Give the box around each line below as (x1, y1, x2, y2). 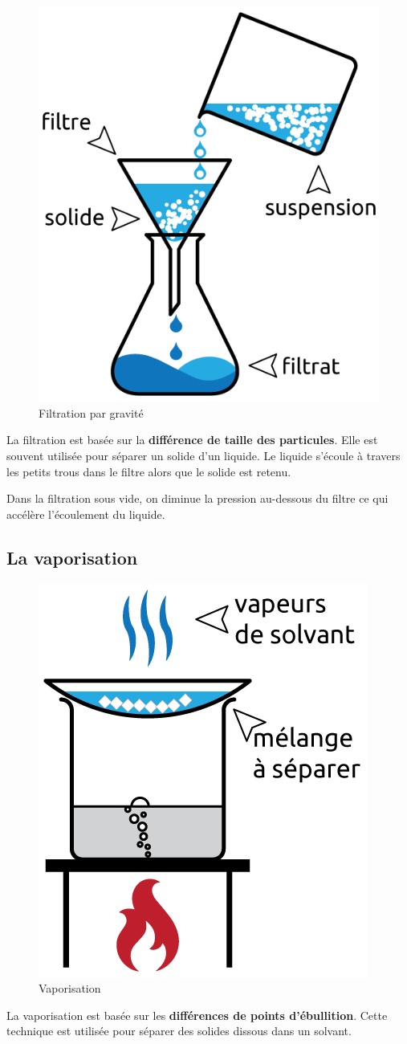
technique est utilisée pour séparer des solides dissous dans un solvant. (6, 1022, 352, 1039)
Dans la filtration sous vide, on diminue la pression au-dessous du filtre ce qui (6, 490, 389, 507)
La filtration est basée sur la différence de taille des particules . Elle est (6, 431, 378, 448)
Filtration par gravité (39, 404, 144, 421)
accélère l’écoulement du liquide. (6, 505, 165, 522)
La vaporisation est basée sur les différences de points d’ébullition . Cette (6, 1006, 388, 1023)
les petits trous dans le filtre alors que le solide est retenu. (6, 463, 291, 479)
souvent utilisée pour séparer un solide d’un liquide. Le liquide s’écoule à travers (6, 447, 401, 463)
